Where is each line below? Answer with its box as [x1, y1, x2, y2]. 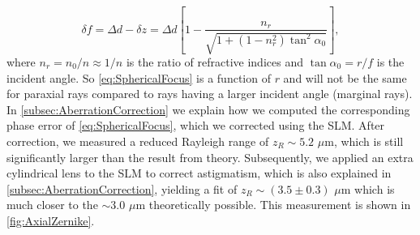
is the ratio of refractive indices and [126, 53, 303, 70]
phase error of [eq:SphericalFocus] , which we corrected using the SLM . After [6, 117, 385, 134]
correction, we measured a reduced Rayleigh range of [6, 132, 269, 149]
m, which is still [324, 132, 404, 149]
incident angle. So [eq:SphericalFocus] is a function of [6, 69, 271, 86]
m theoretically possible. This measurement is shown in [135, 196, 411, 213]
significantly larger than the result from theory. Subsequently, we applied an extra [6, 148, 414, 165]
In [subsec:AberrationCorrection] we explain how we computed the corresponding [6, 100, 410, 117]
